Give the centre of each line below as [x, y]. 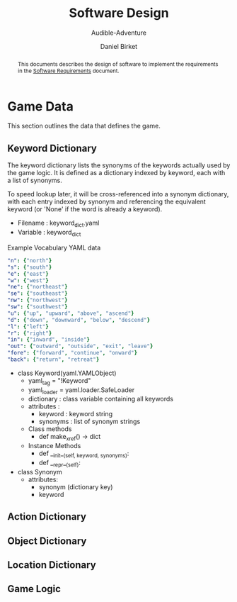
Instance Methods [54, 446]
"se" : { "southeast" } [38, 294]
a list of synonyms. [35, 180]
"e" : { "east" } [28, 274]
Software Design [119, 13]
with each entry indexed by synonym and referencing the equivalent [107, 202]
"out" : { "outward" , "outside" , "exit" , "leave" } [80, 346]
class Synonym [40, 472]
